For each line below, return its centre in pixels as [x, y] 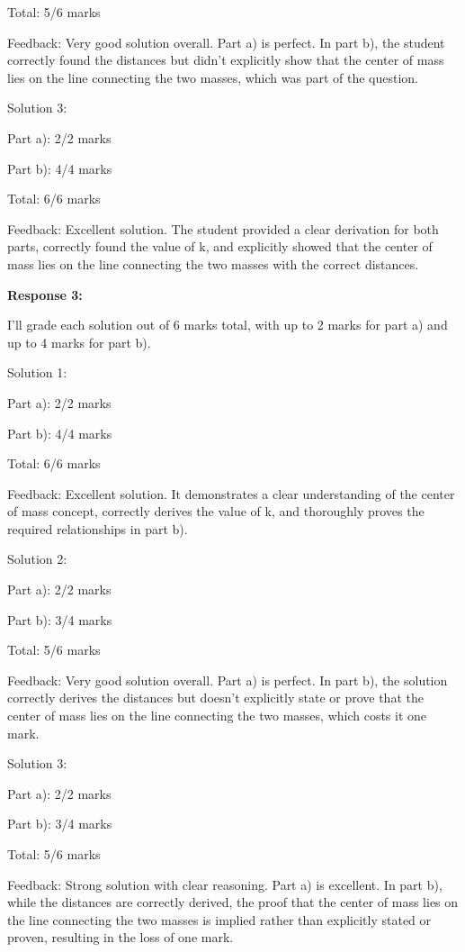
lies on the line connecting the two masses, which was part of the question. [213, 77]
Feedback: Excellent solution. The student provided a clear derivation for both [223, 228]
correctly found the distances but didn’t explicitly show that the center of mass [226, 60]
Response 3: [45, 294]
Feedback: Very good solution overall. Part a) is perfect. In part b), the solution [228, 680]
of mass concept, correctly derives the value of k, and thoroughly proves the [216, 511]
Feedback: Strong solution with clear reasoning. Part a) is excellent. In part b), [225, 884]
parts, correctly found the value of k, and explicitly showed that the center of [220, 246]
